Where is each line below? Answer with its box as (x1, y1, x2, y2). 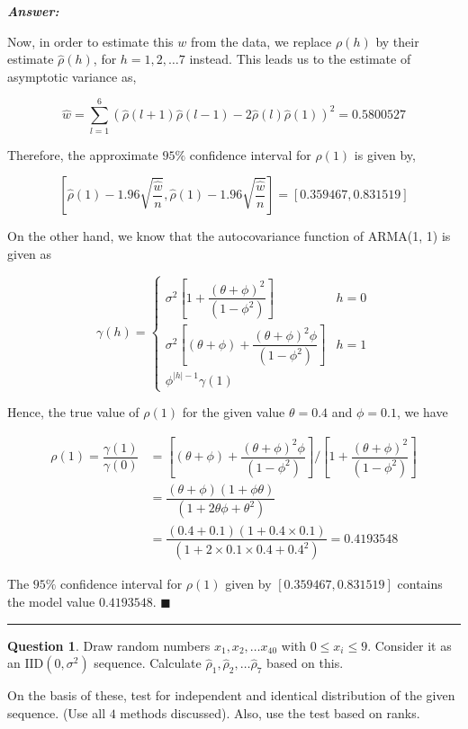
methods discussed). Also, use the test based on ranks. (120, 703, 420, 722)
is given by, (354, 145, 416, 164)
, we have (396, 403, 448, 422)
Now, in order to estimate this (7, 31, 174, 50)
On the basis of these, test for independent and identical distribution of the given (7, 686, 455, 705)
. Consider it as (367, 636, 452, 654)
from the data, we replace (190, 31, 332, 50)
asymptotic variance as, (7, 67, 137, 85)
